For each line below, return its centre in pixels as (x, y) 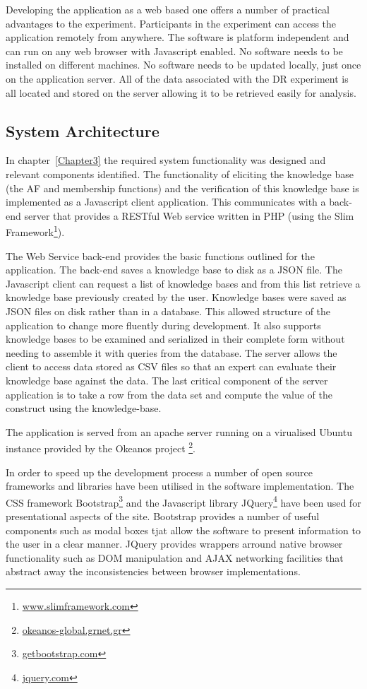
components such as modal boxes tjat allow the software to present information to (183, 530)
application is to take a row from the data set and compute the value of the (169, 394)
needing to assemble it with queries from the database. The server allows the (172, 352)
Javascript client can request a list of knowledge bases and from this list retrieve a (183, 283)
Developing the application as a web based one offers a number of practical (168, 9)
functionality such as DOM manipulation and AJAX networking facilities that (175, 557)
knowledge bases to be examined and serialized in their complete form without (175, 339)
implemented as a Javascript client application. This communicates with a (166, 202)
